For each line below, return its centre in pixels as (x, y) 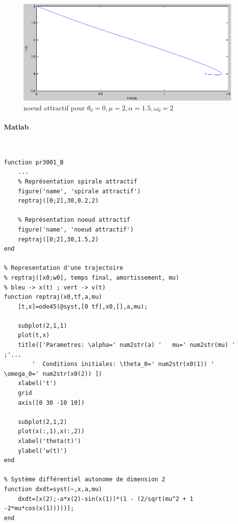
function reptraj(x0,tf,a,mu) (53, 297)
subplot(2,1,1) (42, 326)
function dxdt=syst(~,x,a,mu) (53, 489)
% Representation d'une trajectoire (64, 268)
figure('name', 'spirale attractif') (79, 191)
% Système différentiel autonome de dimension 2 (85, 480)
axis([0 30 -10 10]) (51, 403)
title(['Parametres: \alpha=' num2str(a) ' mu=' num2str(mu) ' (127, 345)
